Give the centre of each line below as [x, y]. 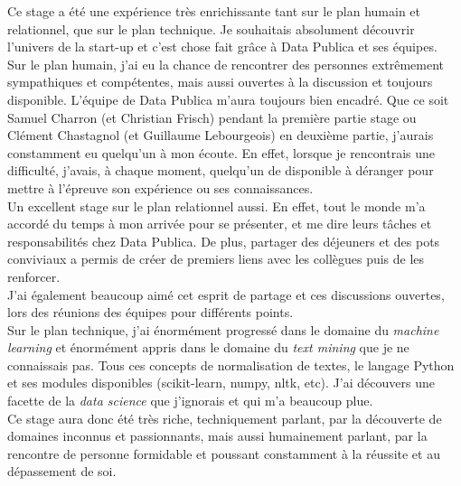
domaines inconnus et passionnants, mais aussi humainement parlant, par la [217, 436]
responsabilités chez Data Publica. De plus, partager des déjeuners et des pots [224, 241]
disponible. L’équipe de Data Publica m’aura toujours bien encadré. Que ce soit [228, 99]
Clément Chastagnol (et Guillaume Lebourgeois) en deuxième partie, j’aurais [221, 135]
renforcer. [34, 276]
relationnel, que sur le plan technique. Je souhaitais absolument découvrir [211, 28]
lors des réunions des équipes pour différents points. [151, 312]
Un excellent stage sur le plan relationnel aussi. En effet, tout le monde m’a [216, 206]
